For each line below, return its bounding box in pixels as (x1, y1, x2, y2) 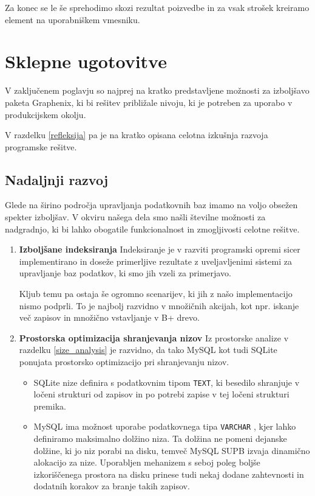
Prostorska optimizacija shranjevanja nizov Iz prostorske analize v (19, 331, 289, 344)
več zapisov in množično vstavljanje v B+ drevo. (19, 311, 200, 324)
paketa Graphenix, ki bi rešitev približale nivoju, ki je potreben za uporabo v (5, 96, 293, 108)
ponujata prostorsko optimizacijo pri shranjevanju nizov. (19, 355, 229, 368)
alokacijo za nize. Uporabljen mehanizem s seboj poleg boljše (33, 456, 260, 469)
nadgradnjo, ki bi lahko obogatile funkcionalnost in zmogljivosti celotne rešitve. (5, 222, 300, 235)
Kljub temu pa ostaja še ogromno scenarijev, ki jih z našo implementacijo (19, 287, 293, 300)
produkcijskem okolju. (5, 108, 86, 121)
